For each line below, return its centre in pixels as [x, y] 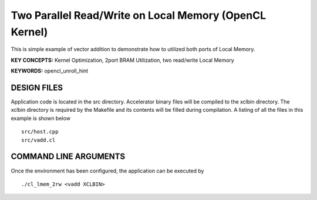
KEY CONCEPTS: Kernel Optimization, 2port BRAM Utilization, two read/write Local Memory [122, 60]
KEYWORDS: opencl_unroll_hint [50, 71]
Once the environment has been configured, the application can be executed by [107, 171]
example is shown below [41, 118]
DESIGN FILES [37, 87]
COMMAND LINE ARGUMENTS [68, 157]
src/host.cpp [40, 132]
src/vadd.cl [38, 140]
